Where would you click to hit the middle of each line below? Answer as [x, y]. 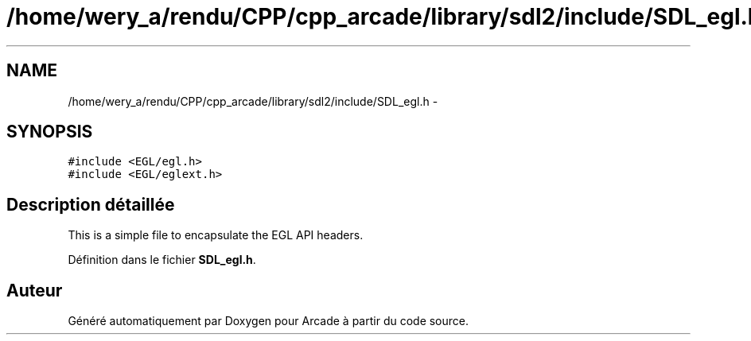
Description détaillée [91, 204]
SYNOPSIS [50, 132]
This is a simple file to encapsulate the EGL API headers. [216, 235]
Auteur [35, 290]
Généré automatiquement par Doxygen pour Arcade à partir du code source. [268, 321]
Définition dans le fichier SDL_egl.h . [162, 260]
